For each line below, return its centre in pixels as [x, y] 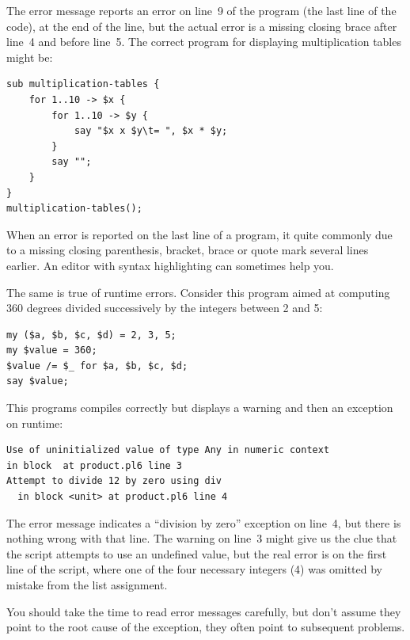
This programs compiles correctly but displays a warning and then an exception [200, 408]
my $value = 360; [52, 350]
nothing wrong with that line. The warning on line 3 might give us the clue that [202, 538]
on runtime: [35, 423]
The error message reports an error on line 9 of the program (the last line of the [201, 10]
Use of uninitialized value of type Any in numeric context [168, 450]
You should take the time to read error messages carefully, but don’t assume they [204, 611]
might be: [30, 57]
